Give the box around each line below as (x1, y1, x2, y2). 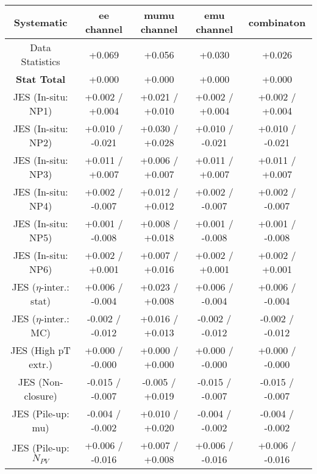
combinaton (248, 15, 306, 29)
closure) (24, 389, 57, 403)
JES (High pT (10, 343, 71, 357)
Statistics (21, 54, 60, 68)
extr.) (29, 357, 52, 371)
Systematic (13, 15, 68, 29)
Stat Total (15, 72, 66, 86)
